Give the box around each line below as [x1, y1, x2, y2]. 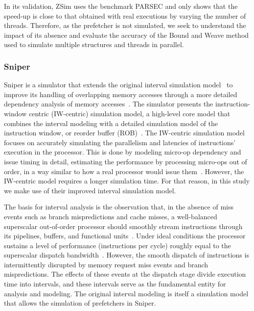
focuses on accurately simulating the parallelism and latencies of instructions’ [4, 137, 236, 147]
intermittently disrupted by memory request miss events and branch [4, 259, 208, 269]
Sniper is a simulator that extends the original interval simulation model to [4, 79, 233, 90]
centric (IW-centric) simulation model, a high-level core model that [28, 108, 231, 118]
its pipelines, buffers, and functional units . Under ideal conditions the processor [4, 231, 246, 241]
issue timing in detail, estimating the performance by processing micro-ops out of [4, 156, 247, 166]
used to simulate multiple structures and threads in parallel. [4, 39, 184, 50]
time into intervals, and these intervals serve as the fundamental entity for [4, 279, 226, 289]
